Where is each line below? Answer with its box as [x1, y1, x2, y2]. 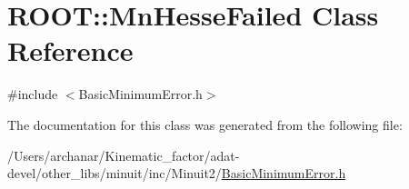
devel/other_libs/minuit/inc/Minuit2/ [7, 164, 222, 183]
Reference [7, 32, 134, 69]
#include [7, 85, 58, 104]
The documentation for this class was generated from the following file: [7, 114, 403, 134]
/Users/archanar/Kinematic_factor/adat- [7, 145, 240, 164]
